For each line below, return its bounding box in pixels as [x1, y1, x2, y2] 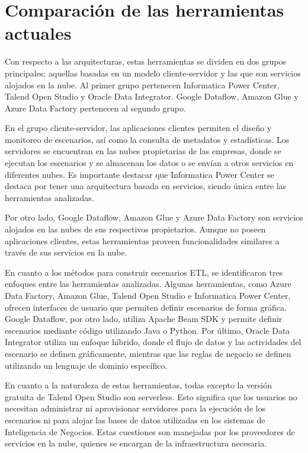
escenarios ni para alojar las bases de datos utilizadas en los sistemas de [5, 413, 265, 426]
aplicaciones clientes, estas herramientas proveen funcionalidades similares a [5, 234, 280, 247]
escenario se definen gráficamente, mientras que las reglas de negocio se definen [5, 347, 291, 359]
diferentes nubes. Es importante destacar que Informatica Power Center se [5, 168, 274, 180]
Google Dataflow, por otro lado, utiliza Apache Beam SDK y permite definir [5, 312, 283, 325]
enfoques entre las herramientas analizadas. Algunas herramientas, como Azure [5, 277, 291, 290]
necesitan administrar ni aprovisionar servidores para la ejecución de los [5, 402, 266, 414]
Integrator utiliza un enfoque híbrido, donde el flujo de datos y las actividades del [5, 336, 301, 348]
